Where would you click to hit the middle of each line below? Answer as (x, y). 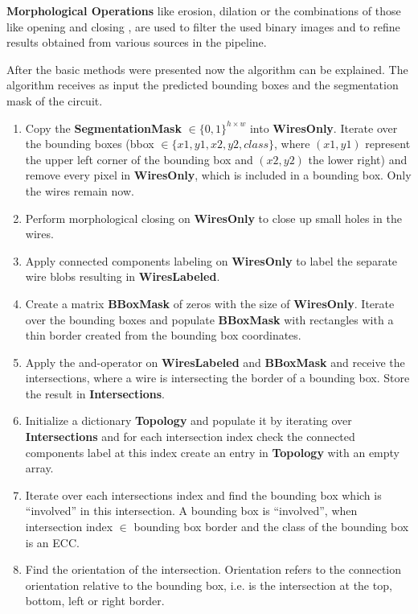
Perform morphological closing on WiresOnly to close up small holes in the (213, 218)
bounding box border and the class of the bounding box (271, 527)
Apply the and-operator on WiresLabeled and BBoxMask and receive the (215, 362)
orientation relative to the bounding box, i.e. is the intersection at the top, (209, 585)
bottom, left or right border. (95, 601)
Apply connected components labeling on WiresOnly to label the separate (211, 260)
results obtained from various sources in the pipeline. (137, 42)
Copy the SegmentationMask (103, 128)
